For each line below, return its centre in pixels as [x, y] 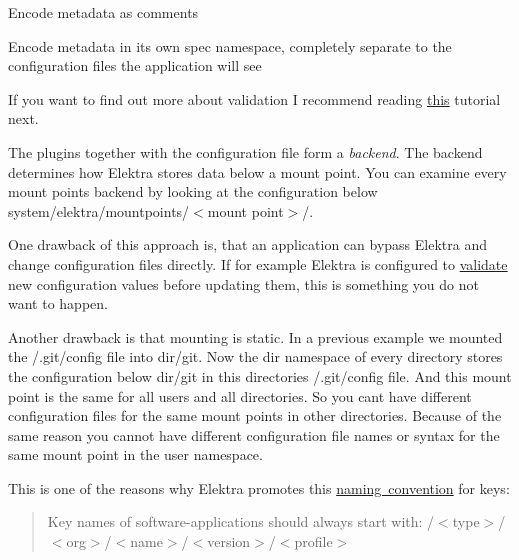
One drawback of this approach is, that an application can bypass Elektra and [247, 244]
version [229, 541]
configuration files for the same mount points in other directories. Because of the [255, 415]
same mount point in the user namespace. [135, 454]
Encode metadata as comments [103, 12]
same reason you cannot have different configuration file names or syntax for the [254, 434]
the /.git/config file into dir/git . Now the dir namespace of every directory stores [255, 356]
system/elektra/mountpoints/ [99, 210]
